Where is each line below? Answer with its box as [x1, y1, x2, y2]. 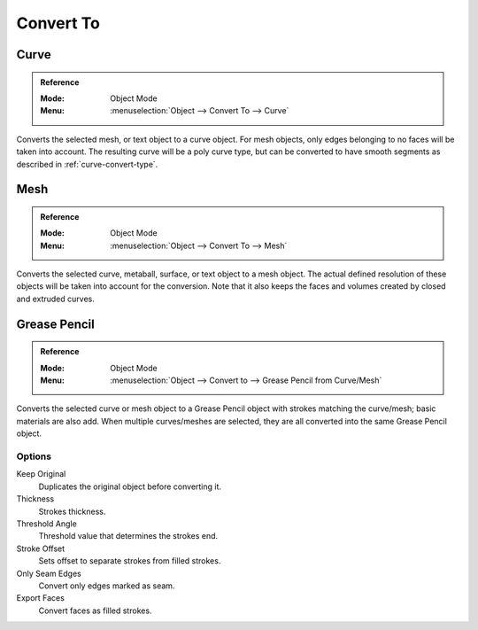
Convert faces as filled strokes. [38, 605, 152, 616]
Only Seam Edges [16, 568, 81, 579]
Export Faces [16, 593, 66, 603]
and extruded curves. [16, 293, 95, 304]
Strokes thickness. [38, 506, 106, 517]
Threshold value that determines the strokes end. [38, 531, 219, 541]
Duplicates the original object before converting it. [38, 481, 221, 492]
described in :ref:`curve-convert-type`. [16, 159, 158, 169]
